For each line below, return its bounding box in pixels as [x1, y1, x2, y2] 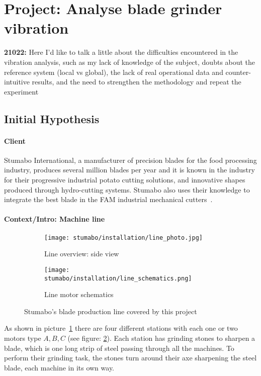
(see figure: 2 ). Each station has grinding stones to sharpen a [67, 332, 255, 343]
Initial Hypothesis [4, 111, 100, 126]
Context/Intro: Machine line [4, 214, 105, 224]
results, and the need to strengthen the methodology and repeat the [32, 76, 241, 87]
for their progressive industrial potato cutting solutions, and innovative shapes [4, 174, 245, 185]
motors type [4, 332, 41, 343]
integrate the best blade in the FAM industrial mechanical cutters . [4, 194, 213, 205]
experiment [4, 86, 39, 97]
